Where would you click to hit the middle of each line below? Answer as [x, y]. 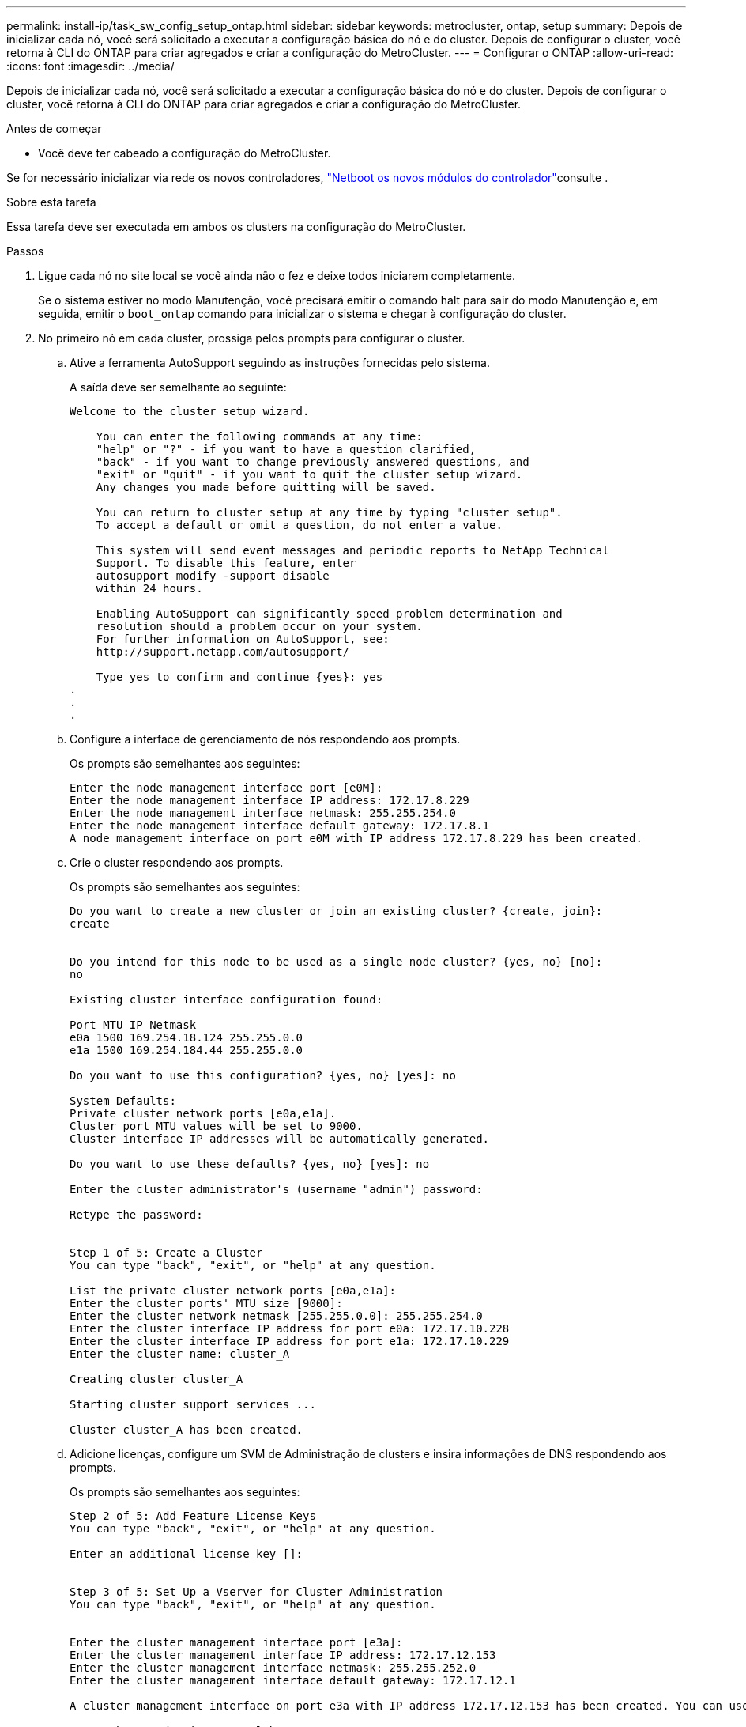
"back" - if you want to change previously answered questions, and [313, 462]
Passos [25, 251]
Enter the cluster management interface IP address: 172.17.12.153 [283, 1655]
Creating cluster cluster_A [156, 1379]
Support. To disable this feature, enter [226, 563]
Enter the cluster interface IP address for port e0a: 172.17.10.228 [290, 1328]
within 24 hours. [149, 588]
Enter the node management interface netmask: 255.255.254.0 [263, 813]
